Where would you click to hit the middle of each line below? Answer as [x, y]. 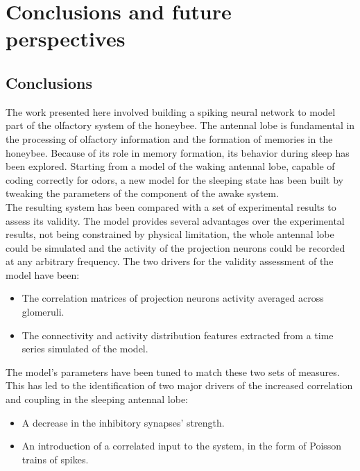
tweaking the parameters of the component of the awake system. [142, 193]
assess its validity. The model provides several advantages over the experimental [175, 220]
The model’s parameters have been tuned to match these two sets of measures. [173, 371]
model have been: [43, 274]
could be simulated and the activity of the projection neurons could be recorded [175, 247]
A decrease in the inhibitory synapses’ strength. [123, 422]
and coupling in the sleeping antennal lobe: [97, 399]
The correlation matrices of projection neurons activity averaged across [173, 298]
